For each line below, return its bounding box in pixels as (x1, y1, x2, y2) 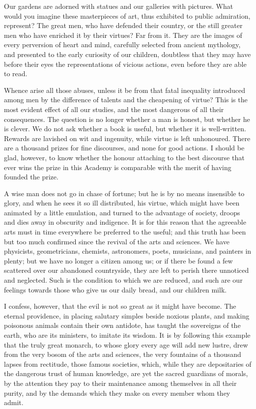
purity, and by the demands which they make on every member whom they (4, 387, 230, 398)
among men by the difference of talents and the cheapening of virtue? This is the (4, 94, 248, 105)
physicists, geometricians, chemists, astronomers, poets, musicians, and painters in (4, 246, 252, 256)
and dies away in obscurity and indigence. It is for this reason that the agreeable (4, 217, 246, 227)
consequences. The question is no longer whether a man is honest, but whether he (4, 114, 250, 124)
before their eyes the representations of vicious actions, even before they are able (4, 58, 247, 69)
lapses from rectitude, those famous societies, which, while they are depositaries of (4, 358, 252, 369)
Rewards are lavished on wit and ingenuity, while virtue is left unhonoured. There (4, 133, 251, 143)
